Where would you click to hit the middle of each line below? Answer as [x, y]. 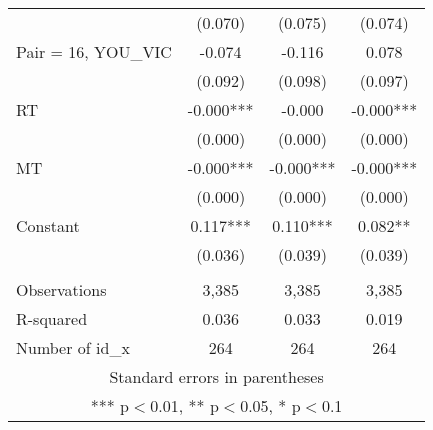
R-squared [52, 318]
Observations [61, 289]
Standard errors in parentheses [216, 376]
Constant [48, 225]
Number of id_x [73, 347]
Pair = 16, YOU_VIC [94, 51]
